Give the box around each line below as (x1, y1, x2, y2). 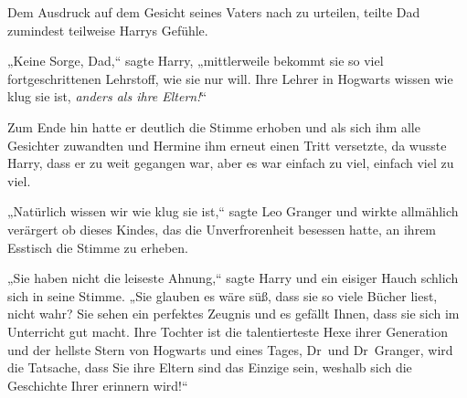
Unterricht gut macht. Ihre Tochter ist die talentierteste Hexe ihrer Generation (7, 321, 448, 340)
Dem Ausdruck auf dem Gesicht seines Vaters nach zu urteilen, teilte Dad (7, 3, 420, 21)
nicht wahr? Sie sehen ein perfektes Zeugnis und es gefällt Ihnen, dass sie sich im (7, 304, 460, 323)
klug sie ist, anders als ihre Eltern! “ (7, 87, 207, 106)
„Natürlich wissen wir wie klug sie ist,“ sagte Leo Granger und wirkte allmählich (7, 202, 459, 221)
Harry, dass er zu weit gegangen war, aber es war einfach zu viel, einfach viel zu (7, 153, 454, 173)
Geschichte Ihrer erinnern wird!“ (7, 375, 188, 394)
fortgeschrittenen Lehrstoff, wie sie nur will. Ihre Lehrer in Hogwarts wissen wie (7, 68, 453, 88)
